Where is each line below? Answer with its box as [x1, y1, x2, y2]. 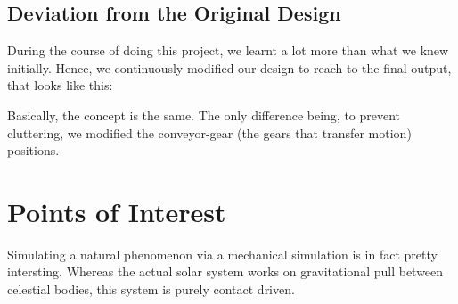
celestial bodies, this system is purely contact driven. [7, 280, 295, 299]
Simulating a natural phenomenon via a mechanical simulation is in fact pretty [7, 244, 438, 263]
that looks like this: [7, 76, 113, 94]
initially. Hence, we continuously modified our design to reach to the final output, [7, 58, 452, 77]
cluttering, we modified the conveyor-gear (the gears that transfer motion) [7, 123, 412, 142]
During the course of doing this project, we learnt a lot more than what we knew [7, 41, 449, 60]
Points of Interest [7, 193, 226, 229]
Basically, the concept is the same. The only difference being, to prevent [7, 105, 401, 124]
